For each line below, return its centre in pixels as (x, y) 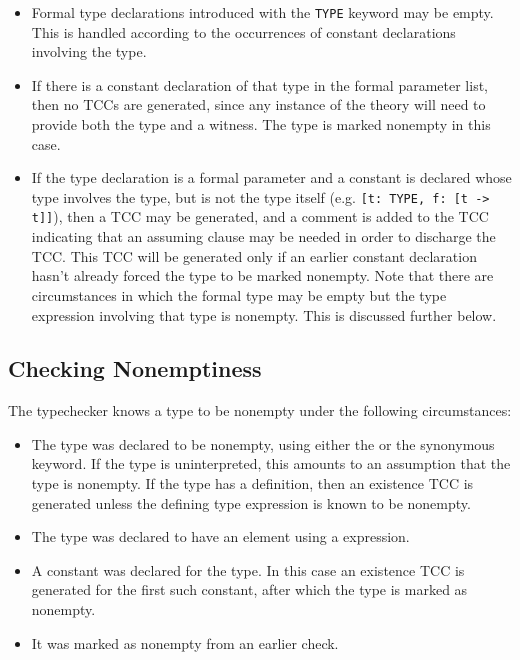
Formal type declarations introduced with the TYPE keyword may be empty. (262, 12)
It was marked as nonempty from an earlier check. (185, 642)
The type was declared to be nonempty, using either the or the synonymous (263, 443)
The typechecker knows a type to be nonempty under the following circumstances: (260, 410)
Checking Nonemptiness (135, 368)
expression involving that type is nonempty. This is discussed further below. (264, 314)
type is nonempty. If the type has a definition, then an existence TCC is (252, 483)
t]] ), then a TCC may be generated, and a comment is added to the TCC (260, 216)
